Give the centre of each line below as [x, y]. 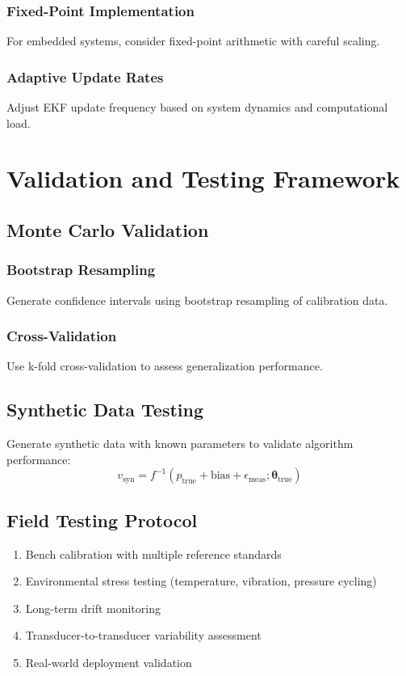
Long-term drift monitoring [93, 608]
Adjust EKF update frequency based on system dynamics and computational [197, 107]
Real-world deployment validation [109, 662]
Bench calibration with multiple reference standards [153, 553]
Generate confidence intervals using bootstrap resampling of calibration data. [197, 300]
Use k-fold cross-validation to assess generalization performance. [165, 366]
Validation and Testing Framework [203, 178]
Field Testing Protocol [102, 520]
